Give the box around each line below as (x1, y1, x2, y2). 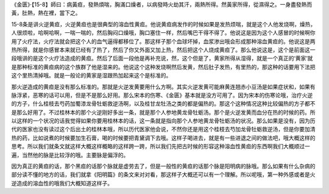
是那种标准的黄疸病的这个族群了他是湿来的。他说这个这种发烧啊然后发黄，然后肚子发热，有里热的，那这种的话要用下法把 (11, 63, 316, 70)
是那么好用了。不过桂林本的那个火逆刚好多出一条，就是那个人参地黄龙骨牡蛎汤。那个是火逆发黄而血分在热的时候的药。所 (11, 109, 316, 116)
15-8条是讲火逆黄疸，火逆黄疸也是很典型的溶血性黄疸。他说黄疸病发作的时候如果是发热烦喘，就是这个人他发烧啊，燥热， (11, 20, 316, 27)
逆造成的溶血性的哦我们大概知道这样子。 (11, 179, 113, 187)
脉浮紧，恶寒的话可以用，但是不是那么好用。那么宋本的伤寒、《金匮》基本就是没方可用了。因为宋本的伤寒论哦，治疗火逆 (11, 92, 313, 99)
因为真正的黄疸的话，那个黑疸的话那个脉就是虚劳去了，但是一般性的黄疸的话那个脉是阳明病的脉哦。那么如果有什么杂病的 (11, 162, 316, 170)
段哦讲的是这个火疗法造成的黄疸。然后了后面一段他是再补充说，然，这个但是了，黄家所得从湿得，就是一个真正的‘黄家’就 (11, 55, 313, 62)
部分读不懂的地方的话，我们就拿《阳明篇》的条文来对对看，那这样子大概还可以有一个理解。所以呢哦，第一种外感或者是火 (11, 171, 316, 178)
